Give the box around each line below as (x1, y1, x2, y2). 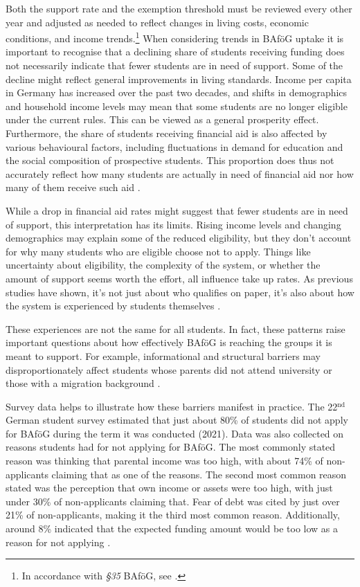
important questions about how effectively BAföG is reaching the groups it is (6, 335, 332, 350)
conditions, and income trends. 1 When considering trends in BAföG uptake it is (6, 29, 344, 45)
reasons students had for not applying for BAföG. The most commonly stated (6, 440, 336, 454)
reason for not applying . (6, 534, 111, 549)
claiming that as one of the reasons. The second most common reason (51, 467, 347, 481)
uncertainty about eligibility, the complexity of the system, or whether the (6, 258, 321, 272)
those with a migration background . (6, 376, 161, 390)
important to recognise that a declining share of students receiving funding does (6, 44, 345, 59)
